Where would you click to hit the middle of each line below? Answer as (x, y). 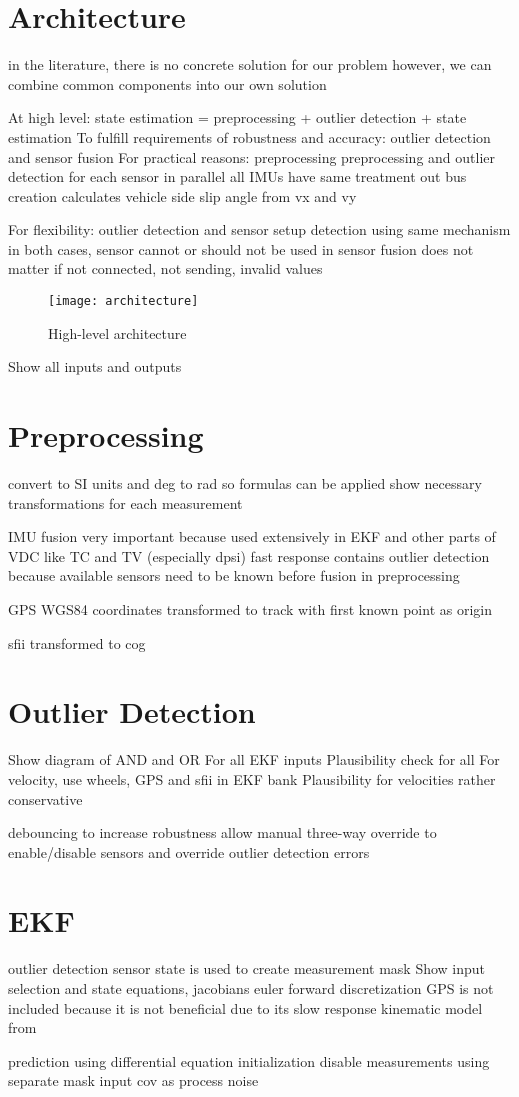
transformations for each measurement (125, 502)
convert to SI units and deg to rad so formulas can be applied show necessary (245, 483)
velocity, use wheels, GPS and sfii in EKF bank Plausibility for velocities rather (252, 778)
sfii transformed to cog (77, 642)
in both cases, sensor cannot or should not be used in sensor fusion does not (241, 248)
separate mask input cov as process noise (133, 1080)
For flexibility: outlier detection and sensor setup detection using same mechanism (259, 229)
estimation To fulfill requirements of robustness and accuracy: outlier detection (249, 136)
